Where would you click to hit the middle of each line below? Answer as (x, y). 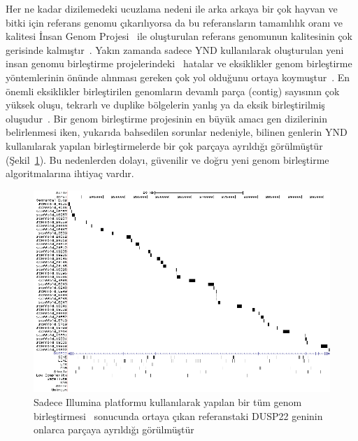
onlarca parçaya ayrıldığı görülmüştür (114, 429)
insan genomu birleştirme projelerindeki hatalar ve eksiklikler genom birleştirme (179, 63)
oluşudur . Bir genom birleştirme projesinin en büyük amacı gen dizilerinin (167, 118)
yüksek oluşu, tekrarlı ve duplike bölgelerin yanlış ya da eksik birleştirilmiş (165, 105)
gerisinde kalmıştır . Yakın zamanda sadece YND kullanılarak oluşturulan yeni (175, 49)
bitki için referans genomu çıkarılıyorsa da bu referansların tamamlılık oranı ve (174, 22)
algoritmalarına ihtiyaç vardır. (70, 173)
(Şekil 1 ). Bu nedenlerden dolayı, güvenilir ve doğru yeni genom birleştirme (167, 159)
